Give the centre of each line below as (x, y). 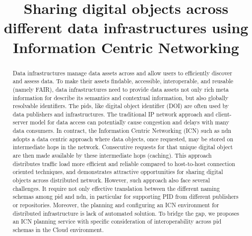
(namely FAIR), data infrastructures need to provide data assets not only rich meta (121, 89)
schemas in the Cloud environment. (58, 230)
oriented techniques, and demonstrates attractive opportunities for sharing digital (118, 172)
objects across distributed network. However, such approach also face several (111, 180)
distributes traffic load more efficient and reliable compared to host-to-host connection (124, 163)
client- (223, 114)
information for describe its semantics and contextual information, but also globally (121, 97)
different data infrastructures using (126, 28)
